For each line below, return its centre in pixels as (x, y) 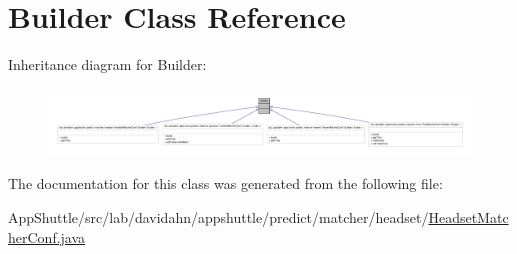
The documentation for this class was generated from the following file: (225, 183)
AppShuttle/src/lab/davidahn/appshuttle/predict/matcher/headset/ (218, 217)
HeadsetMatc (468, 217)
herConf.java (47, 236)
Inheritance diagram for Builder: (107, 64)
